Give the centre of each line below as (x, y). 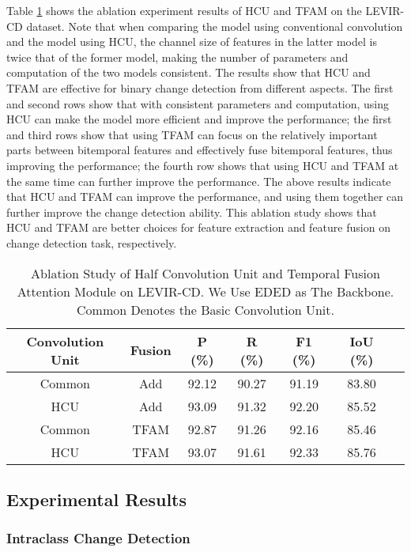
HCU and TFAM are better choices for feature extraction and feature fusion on (198, 227)
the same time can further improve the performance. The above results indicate (199, 181)
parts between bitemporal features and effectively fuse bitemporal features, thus (200, 150)
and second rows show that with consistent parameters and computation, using (198, 103)
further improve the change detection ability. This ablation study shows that (192, 212)
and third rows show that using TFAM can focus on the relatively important (192, 134)
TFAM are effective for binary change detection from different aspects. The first (200, 87)
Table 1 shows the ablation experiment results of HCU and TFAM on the (184, 10)
